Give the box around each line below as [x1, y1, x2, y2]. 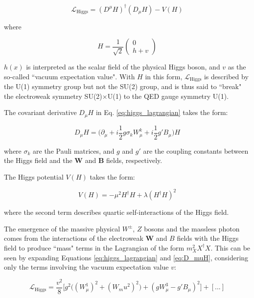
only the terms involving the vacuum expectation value [4, 262, 169, 272]
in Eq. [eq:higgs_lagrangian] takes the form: [95, 107, 228, 117]
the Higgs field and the [4, 155, 72, 165]
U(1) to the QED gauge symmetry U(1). [107, 91, 229, 101]
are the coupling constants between [143, 145, 249, 156]
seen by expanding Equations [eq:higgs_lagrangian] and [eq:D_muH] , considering [4, 252, 249, 262]
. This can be [210, 242, 251, 252]
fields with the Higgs [177, 233, 239, 243]
